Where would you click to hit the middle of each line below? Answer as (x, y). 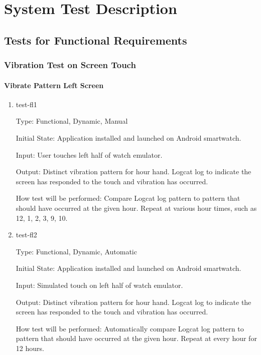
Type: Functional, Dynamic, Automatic (76, 251)
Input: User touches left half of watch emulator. (89, 154)
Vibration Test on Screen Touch (70, 65)
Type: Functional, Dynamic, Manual (72, 121)
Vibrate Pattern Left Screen (54, 85)
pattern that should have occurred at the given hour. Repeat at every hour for (136, 338)
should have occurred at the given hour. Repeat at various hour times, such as (136, 208)
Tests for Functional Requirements (96, 40)
